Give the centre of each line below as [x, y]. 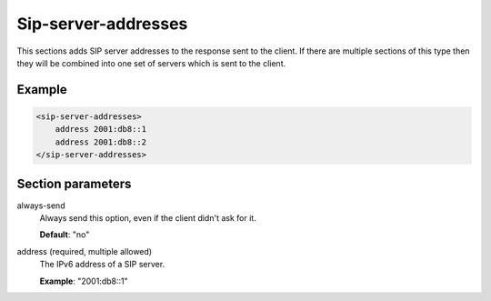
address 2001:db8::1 [101, 129]
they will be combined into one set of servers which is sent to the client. [151, 63]
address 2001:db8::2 [101, 142]
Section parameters [74, 183]
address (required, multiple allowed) [85, 251]
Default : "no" [65, 235]
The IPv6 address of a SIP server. [102, 265]
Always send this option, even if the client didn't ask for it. [148, 218]
